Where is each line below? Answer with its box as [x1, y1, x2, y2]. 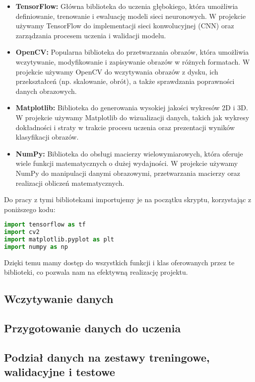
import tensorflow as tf [4, 221, 86, 229]
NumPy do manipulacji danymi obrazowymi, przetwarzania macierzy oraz [15, 167, 241, 178]
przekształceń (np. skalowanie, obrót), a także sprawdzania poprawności [15, 76, 235, 86]
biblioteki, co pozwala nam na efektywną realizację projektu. [4, 267, 188, 277]
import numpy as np [4, 243, 68, 250]
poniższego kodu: [4, 204, 56, 214]
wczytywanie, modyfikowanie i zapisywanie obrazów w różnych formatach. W [15, 56, 250, 67]
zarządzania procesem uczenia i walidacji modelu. [15, 30, 166, 40]
